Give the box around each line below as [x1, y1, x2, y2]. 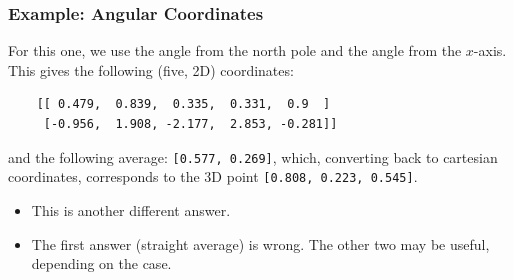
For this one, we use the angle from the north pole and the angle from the [8, 40, 462, 61]
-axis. [473, 40, 507, 61]
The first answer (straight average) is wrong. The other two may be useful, [31, 233, 490, 254]
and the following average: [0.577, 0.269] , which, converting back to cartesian [8, 146, 498, 167]
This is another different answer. [31, 199, 231, 220]
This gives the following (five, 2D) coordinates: [8, 59, 294, 80]
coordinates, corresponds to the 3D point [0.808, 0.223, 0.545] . [8, 166, 418, 187]
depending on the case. [31, 253, 172, 274]
